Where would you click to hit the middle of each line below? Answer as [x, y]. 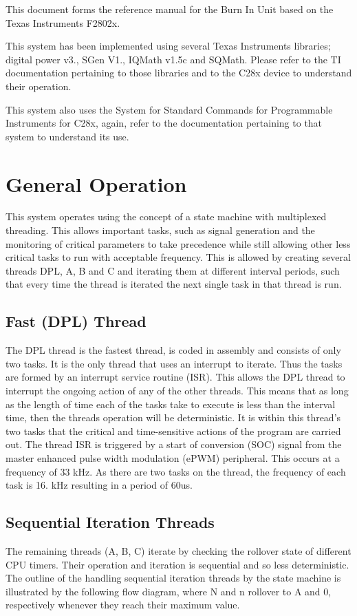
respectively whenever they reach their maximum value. [123, 605]
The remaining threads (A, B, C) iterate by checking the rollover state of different [178, 550]
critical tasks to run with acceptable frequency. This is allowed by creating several [178, 257]
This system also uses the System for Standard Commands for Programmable [169, 109]
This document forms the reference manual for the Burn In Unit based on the [170, 9]
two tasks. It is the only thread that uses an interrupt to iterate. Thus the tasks [174, 363]
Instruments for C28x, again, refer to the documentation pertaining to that [164, 123]
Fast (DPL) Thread [76, 321]
